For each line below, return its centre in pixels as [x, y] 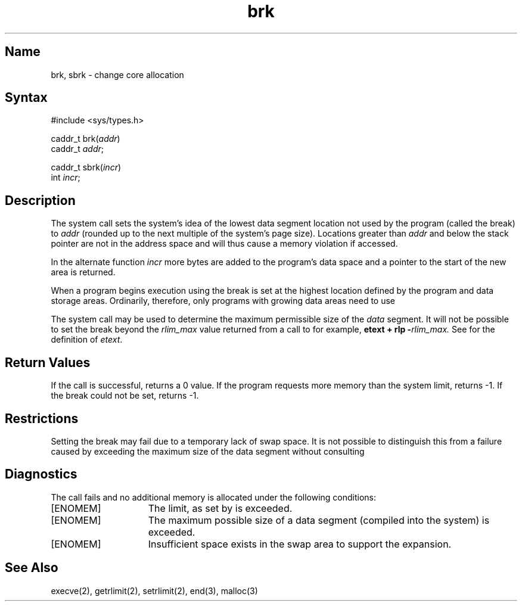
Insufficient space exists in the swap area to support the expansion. [300, 544]
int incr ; [66, 178]
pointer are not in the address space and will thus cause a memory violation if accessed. [224, 244]
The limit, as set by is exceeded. [220, 508]
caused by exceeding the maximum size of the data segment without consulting [208, 451]
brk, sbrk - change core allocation [117, 74]
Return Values [48, 362]
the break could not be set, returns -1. [125, 396]
